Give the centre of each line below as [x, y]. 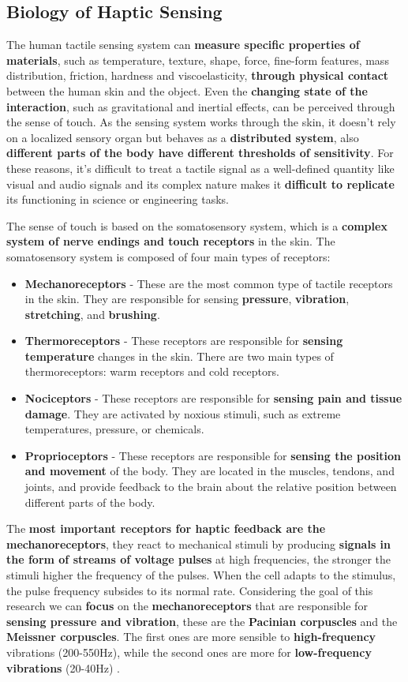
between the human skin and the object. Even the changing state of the [187, 90]
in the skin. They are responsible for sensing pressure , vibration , [187, 299]
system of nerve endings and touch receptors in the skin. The [171, 241]
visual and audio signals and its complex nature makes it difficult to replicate [200, 184]
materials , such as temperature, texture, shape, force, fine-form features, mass [198, 60]
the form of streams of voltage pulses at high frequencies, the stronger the [199, 559]
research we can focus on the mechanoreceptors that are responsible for [187, 606]
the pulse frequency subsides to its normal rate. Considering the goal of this [190, 590]
